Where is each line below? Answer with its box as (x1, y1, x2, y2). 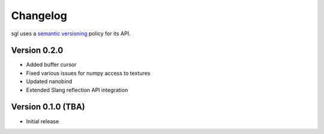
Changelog (11, 9, 67, 22)
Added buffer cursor (26, 61, 77, 68)
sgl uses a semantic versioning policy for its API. (11, 30, 131, 37)
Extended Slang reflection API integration (26, 86, 128, 93)
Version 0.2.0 (11, 45, 64, 56)
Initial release (26, 117, 59, 125)
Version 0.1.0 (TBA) (11, 102, 85, 112)
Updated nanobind (26, 78, 73, 85)
